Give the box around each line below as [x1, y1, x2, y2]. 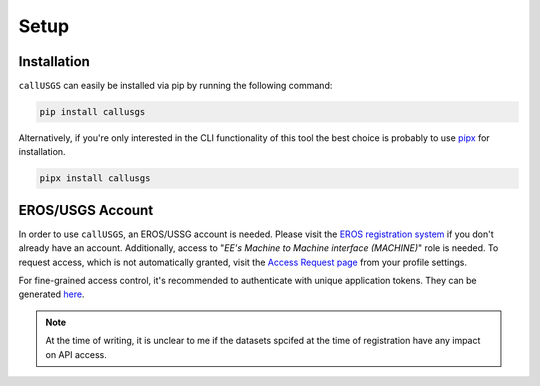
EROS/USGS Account [18, 201, 154, 219]
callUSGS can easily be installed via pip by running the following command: [18, 80, 333, 92]
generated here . [18, 288, 85, 300]
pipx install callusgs [39, 173, 151, 184]
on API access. [45, 348, 107, 360]
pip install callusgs [39, 106, 146, 118]
